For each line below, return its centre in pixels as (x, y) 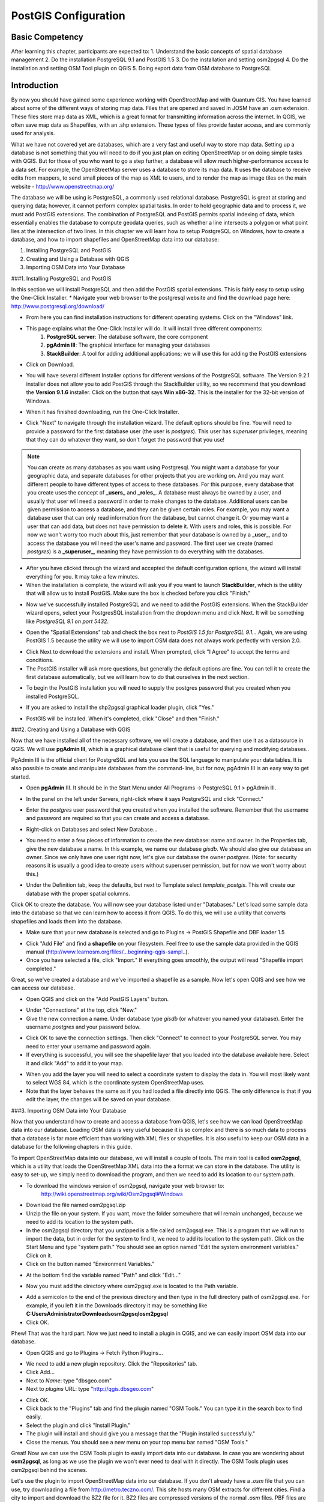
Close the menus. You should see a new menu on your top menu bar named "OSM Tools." (137, 1442)
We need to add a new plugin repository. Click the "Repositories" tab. (112, 1364)
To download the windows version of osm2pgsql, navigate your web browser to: (125, 1185)
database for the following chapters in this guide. (72, 1147)
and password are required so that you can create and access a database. (118, 818)
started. (21, 777)
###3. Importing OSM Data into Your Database (69, 1110)
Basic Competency (47, 37)
